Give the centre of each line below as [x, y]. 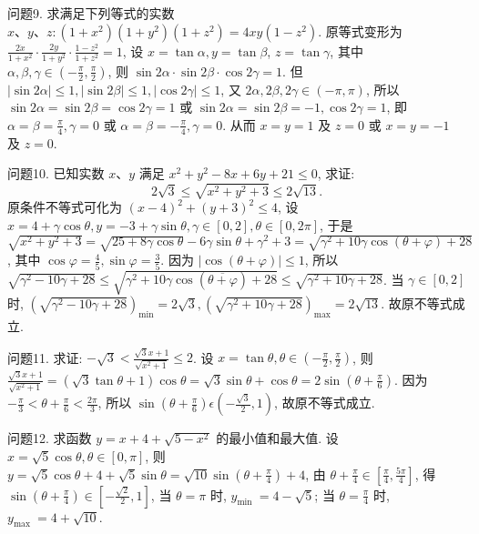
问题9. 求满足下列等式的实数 [91, 13]
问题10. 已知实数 [56, 173]
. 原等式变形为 [360, 30]
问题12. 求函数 [50, 438]
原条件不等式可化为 [65, 207]
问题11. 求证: [45, 357]
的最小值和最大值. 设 [277, 438]
